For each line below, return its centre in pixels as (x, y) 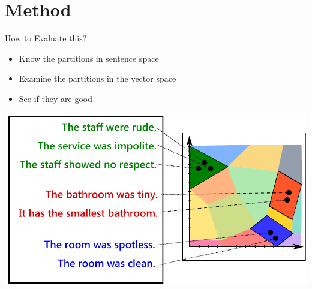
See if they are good (55, 98)
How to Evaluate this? (46, 38)
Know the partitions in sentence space (89, 58)
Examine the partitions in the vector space (97, 78)
